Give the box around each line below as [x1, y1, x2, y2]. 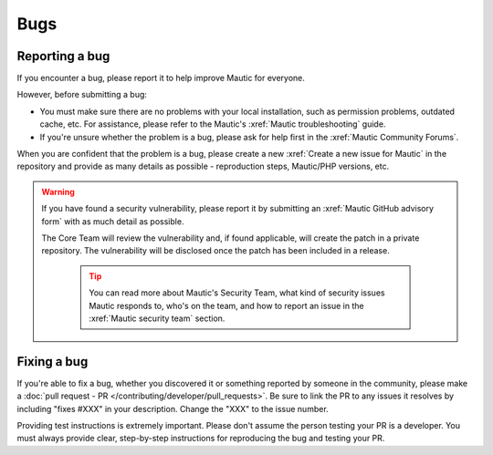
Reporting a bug [16, 48, 110, 64]
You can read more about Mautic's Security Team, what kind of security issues [89, 287, 385, 298]
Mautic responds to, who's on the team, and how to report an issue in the [89, 300, 364, 311]
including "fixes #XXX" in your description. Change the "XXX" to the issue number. [16, 403, 329, 414]
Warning [41, 186, 75, 197]
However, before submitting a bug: [16, 89, 148, 100]
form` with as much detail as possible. [41, 215, 184, 227]
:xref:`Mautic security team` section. [89, 313, 226, 324]
